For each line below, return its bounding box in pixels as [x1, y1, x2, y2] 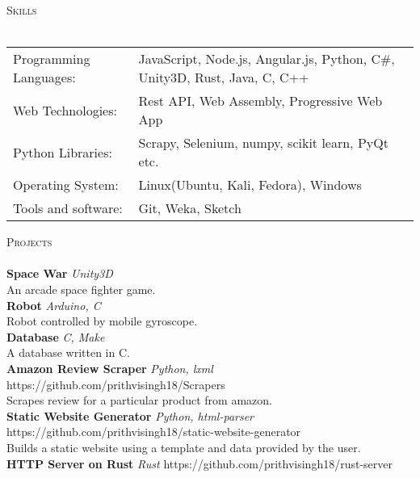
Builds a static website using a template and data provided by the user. [6, 438, 361, 455]
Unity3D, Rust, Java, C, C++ [138, 68, 309, 87]
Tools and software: [13, 199, 123, 218]
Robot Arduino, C [6, 296, 101, 313]
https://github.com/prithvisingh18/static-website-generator [6, 423, 301, 440]
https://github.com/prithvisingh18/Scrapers [6, 375, 225, 392]
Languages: [13, 68, 76, 87]
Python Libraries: [13, 142, 112, 161]
